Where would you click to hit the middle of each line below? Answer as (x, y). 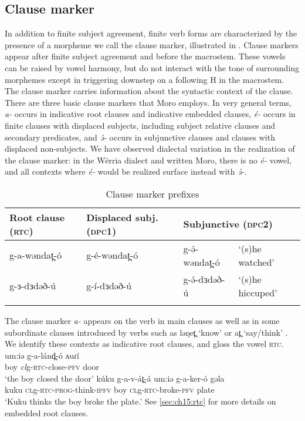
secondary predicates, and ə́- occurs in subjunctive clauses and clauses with (140, 137)
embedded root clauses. (47, 412)
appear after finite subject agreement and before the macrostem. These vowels (145, 56)
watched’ (256, 262)
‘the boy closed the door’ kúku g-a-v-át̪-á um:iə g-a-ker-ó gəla (115, 378)
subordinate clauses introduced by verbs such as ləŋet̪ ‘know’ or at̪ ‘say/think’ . (146, 332)
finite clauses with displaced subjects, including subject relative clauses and (140, 125)
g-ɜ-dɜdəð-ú (33, 286)
